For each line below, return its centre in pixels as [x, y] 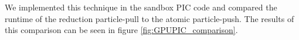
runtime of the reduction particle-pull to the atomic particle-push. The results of [149, 18]
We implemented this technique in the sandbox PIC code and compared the [141, 7]
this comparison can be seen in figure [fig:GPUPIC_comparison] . [121, 30]
